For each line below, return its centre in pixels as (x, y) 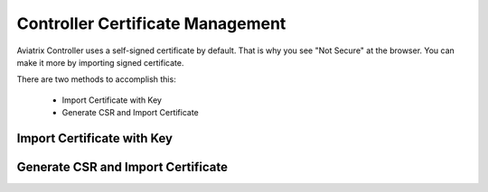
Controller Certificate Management (151, 23)
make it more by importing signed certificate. (100, 62)
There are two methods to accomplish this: (96, 79)
